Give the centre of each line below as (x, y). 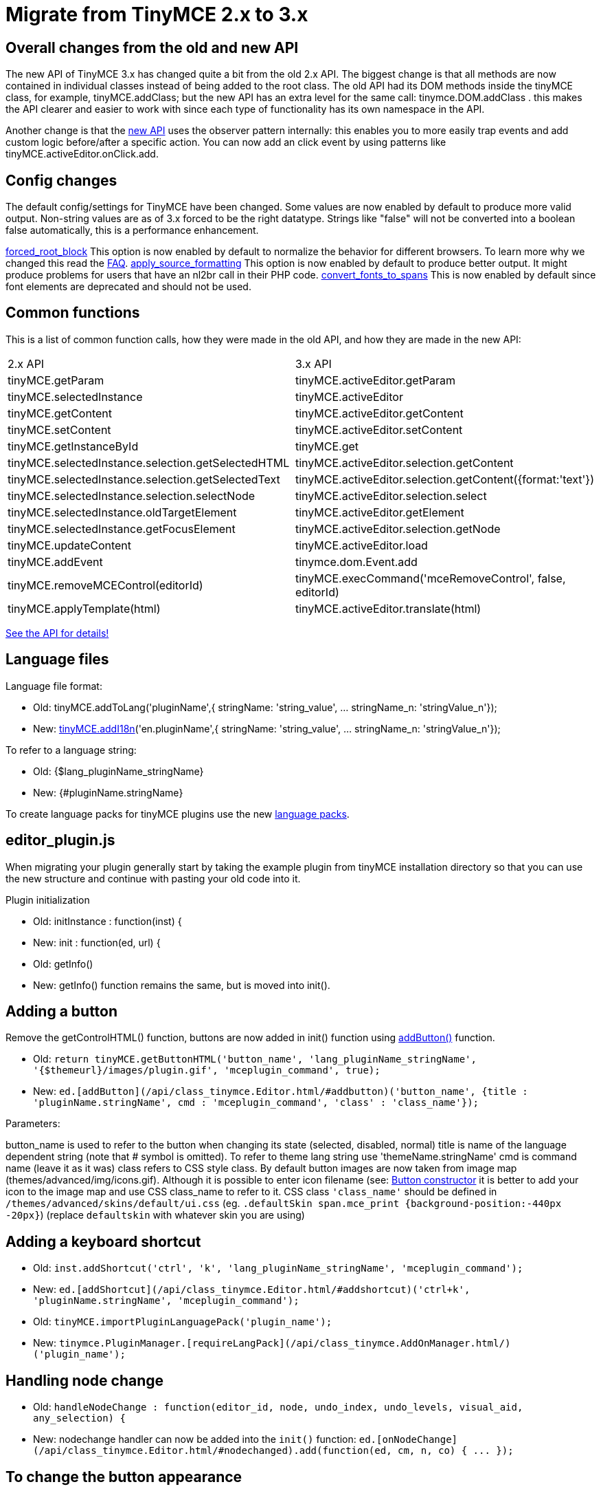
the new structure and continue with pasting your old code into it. (153, 878)
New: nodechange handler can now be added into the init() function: (195, 1439)
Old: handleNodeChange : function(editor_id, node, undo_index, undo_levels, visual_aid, (278, 1407)
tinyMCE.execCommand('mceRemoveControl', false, (430, 578)
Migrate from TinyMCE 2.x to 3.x (157, 14)
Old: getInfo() (63, 964)
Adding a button (62, 1011)
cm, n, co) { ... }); (456, 1451)
